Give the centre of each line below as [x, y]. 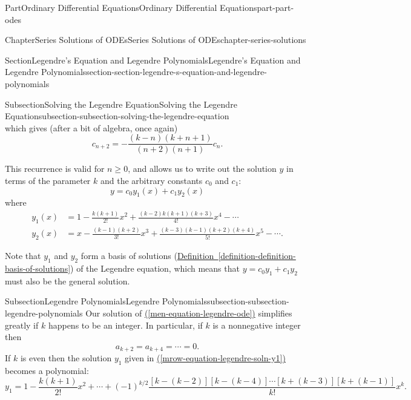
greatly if [22, 325]
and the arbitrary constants [151, 180]
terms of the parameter [48, 180]
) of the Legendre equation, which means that [155, 268]
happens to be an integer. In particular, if [125, 325]
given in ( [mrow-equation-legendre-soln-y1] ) [205, 358]
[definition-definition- [257, 256]
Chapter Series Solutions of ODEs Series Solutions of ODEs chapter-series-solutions [156, 40]
